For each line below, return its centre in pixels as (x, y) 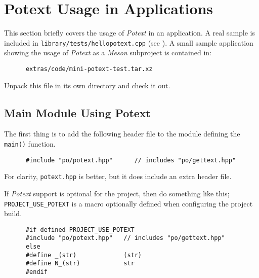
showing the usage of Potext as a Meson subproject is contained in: (108, 53)
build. (13, 213)
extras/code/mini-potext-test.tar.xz (89, 69)
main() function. (30, 144)
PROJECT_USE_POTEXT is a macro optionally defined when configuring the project (128, 203)
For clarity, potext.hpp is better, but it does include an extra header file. (118, 176)
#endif (36, 272)
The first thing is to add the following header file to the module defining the (122, 134)
